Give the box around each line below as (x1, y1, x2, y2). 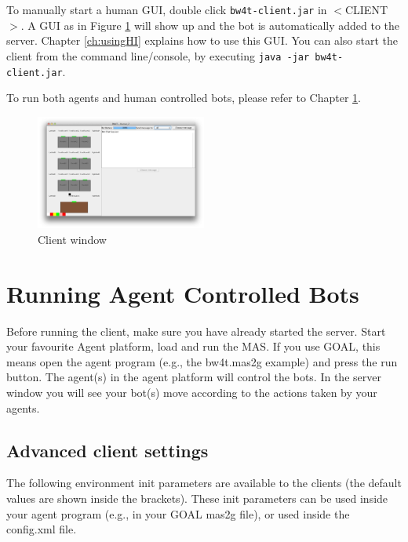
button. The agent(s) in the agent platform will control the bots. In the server (6, 369, 381, 385)
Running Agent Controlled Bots (6, 277, 359, 309)
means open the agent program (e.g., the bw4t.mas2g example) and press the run (6, 353, 398, 369)
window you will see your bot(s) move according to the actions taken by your (6, 384, 377, 401)
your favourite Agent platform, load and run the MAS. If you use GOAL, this (6, 338, 381, 355)
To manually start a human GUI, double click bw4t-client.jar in (6, 2, 327, 17)
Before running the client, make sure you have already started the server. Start (6, 322, 386, 339)
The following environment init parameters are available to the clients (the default (6, 475, 402, 491)
